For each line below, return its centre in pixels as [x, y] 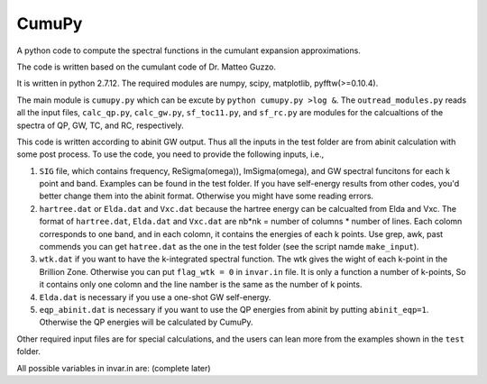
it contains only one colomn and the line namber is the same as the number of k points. [201, 285]
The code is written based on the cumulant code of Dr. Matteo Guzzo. [147, 67]
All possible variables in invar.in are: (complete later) [114, 368]
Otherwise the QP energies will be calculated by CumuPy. [146, 322]
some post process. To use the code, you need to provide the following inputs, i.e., [170, 154]
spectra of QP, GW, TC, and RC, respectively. [100, 125]
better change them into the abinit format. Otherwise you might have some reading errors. [207, 196]
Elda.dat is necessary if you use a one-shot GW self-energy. [155, 297]
